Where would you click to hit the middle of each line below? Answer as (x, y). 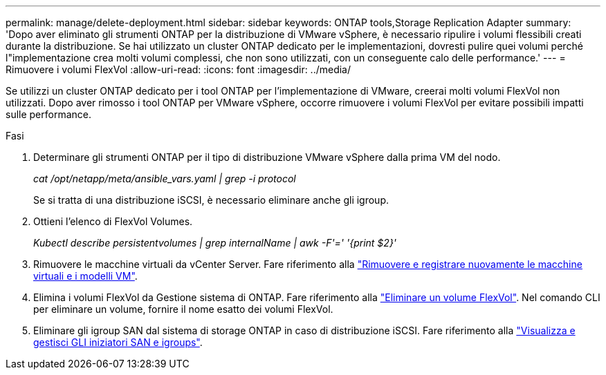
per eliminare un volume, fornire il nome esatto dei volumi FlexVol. (183, 309)
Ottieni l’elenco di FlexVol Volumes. (113, 221)
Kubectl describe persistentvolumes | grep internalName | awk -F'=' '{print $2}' (215, 243)
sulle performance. (49, 114)
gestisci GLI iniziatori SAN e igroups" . (118, 342)
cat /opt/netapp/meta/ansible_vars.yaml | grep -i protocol (165, 179)
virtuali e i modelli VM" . (85, 276)
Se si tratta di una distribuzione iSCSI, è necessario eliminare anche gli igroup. (211, 200)
